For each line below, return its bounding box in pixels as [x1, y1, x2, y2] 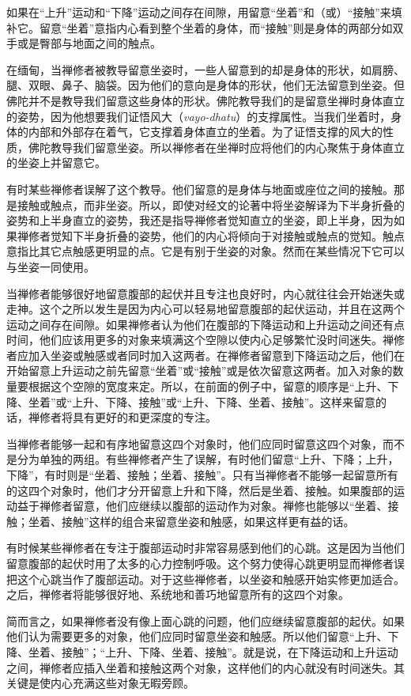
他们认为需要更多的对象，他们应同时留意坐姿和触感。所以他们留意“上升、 [6, 628, 388, 645]
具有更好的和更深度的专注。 [72, 409, 217, 426]
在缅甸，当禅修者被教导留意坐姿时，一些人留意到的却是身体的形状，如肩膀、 [6, 61, 405, 78]
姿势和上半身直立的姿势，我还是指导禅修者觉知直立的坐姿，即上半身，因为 [6, 212, 394, 229]
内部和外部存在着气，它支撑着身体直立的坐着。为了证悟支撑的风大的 [28, 123, 383, 140]
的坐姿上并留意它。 [6, 154, 106, 171]
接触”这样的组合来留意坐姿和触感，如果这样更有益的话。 [61, 513, 355, 529]
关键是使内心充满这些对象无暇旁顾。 [6, 675, 194, 691]
